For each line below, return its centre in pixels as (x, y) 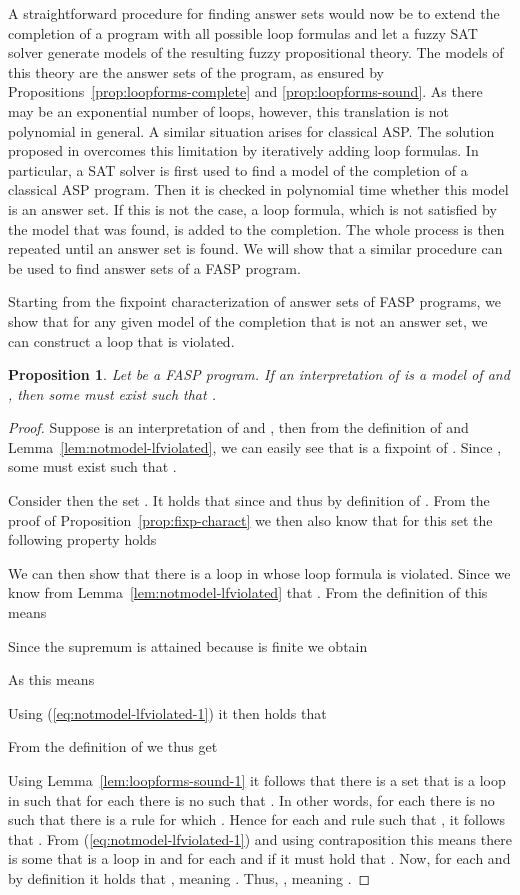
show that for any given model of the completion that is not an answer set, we (248, 320)
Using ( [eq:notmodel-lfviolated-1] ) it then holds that (167, 712)
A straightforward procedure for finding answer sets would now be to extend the (254, 13)
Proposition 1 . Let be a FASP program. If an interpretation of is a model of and (259, 374)
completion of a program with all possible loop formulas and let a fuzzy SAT (243, 32)
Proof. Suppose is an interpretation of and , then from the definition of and (238, 427)
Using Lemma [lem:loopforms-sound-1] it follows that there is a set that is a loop (257, 780)
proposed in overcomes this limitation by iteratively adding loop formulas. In (243, 150)
